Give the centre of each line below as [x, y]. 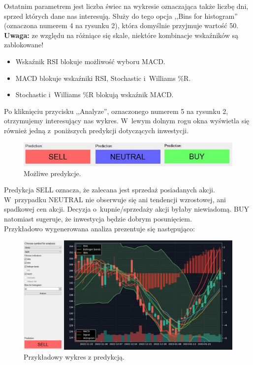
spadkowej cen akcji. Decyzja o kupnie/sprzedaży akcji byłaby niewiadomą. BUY [126, 209]
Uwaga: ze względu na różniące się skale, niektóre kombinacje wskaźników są [121, 35]
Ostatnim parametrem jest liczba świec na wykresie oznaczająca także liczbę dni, [126, 6]
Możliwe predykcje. [52, 173]
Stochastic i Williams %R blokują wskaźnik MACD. [95, 94]
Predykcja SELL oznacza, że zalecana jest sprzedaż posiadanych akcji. [110, 190]
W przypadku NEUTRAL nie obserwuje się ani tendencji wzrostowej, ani [115, 199]
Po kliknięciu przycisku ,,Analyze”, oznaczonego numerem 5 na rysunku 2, [116, 111]
